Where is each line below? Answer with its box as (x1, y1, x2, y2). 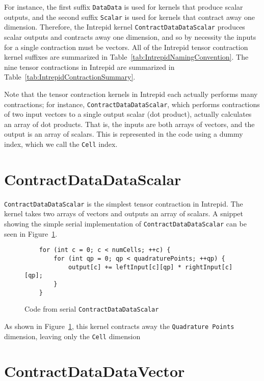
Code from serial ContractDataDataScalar (24, 303, 159, 314)
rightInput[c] (184, 263, 233, 271)
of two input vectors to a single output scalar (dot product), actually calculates (4, 109, 252, 119)
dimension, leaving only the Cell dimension (4, 331, 141, 341)
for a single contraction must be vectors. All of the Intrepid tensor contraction (4, 41, 248, 52)
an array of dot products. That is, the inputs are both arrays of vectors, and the (4, 118, 255, 129)
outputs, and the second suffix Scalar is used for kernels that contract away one (4, 11, 255, 22)
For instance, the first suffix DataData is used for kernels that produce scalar (4, 2, 243, 12)
